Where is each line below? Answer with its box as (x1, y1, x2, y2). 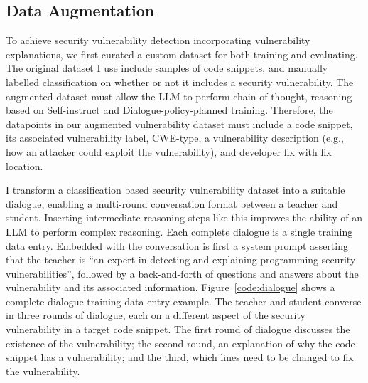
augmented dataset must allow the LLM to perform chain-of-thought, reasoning (6, 88, 352, 103)
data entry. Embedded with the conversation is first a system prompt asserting (6, 238, 348, 253)
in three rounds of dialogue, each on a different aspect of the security (6, 308, 305, 322)
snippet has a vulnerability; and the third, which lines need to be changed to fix (6, 350, 354, 364)
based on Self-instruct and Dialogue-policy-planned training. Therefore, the (6, 103, 333, 117)
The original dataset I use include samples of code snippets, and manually (6, 61, 328, 75)
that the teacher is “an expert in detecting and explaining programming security (6, 252, 356, 267)
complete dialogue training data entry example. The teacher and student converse (6, 293, 362, 308)
